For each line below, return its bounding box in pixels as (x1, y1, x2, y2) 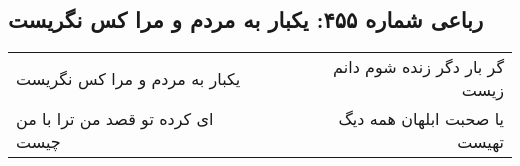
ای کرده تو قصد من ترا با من (16, 107, 214, 131)
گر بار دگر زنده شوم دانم (333, 55, 504, 79)
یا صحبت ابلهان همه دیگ (338, 107, 504, 131)
